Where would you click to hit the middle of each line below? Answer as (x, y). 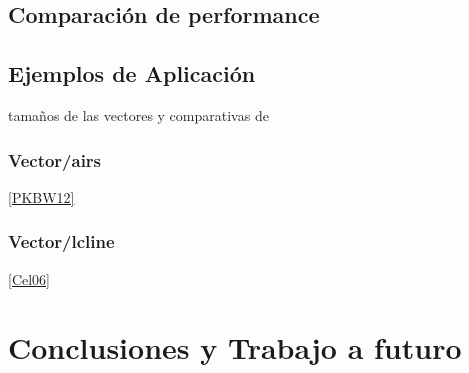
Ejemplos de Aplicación (132, 73)
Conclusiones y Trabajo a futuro (235, 347)
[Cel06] (29, 278)
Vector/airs (55, 159)
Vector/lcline (61, 241)
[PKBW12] (41, 196)
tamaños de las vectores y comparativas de (138, 114)
